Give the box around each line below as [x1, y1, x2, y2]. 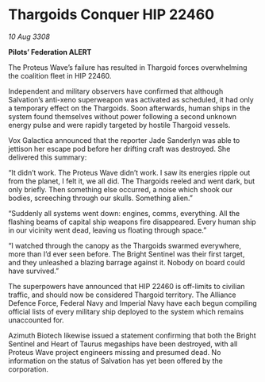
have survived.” [8, 266, 60, 276]
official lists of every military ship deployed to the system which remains [8, 307, 244, 316]
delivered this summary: [8, 152, 87, 162]
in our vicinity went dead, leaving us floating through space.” [8, 225, 207, 235]
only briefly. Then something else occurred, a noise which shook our [8, 184, 232, 194]
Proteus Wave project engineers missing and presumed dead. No [8, 347, 221, 357]
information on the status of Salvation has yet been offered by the [8, 356, 224, 365]
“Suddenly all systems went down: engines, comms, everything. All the [8, 208, 240, 218]
